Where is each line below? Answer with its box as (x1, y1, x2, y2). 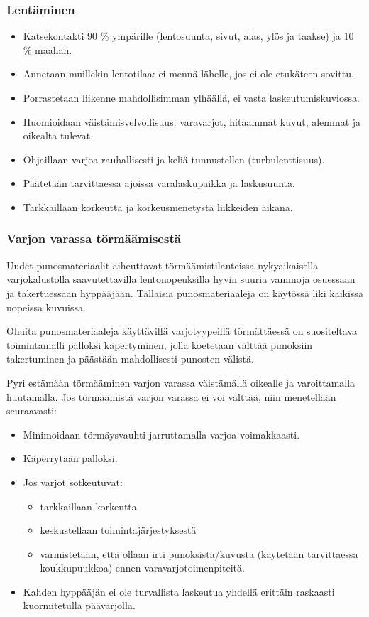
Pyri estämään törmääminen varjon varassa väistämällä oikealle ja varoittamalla (6, 375, 356, 390)
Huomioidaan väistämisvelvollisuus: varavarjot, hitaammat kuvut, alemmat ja (23, 114, 361, 129)
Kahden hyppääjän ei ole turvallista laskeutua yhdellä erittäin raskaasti (23, 584, 335, 599)
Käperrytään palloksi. (23, 451, 118, 466)
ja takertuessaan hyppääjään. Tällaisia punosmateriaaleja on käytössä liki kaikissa (6, 285, 363, 300)
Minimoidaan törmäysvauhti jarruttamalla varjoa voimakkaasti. (23, 426, 300, 441)
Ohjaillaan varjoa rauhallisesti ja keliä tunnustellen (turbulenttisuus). (23, 151, 325, 166)
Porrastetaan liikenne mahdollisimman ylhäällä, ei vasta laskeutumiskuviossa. (23, 90, 360, 104)
